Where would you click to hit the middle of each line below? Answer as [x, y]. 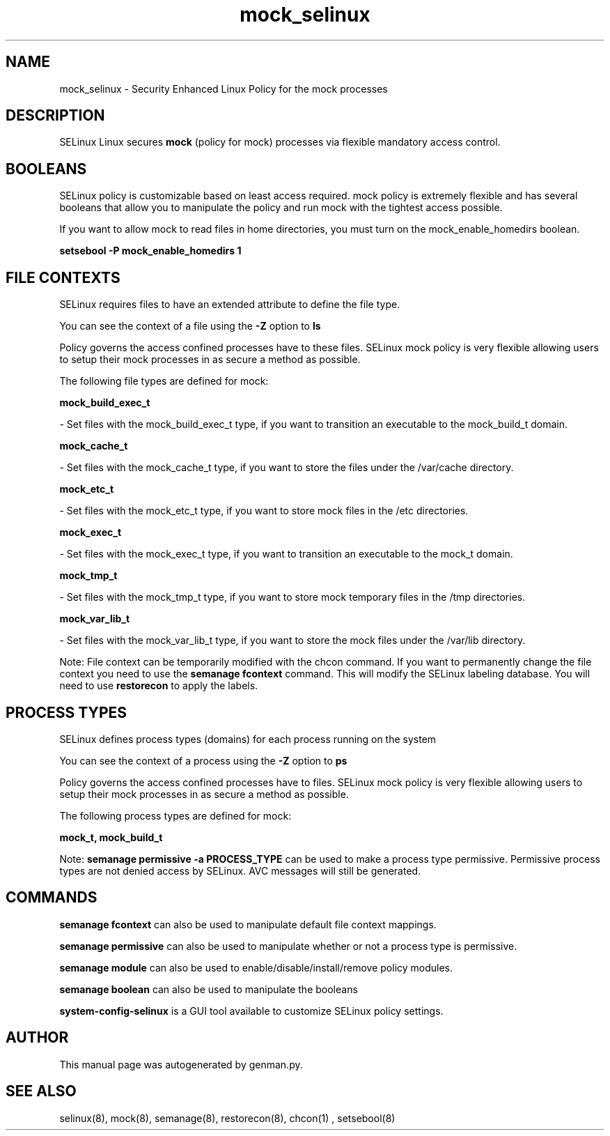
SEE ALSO [41, 1091]
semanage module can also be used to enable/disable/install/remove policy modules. [256, 967]
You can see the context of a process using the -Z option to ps [203, 760]
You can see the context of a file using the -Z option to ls [190, 326]
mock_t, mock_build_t [111, 837]
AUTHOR [37, 1038]
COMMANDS [52, 898]
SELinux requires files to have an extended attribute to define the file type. [230, 305]
